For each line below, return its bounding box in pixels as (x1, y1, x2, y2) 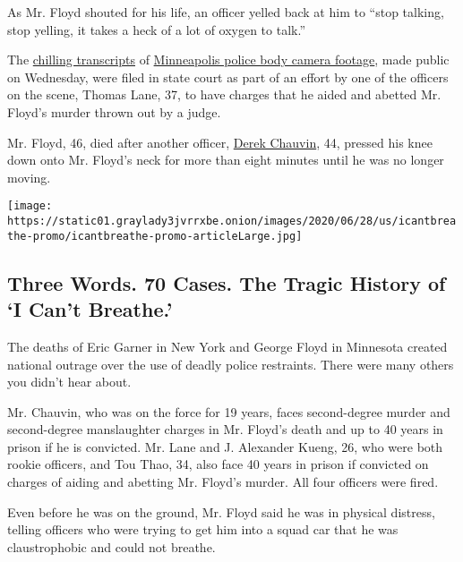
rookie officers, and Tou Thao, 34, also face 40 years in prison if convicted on (7, 455, 429, 473)
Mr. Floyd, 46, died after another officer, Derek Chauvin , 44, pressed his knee (7, 132, 433, 151)
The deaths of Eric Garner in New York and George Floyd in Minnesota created (7, 336, 448, 355)
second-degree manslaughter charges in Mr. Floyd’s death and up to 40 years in (7, 420, 443, 439)
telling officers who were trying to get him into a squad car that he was (7, 520, 399, 539)
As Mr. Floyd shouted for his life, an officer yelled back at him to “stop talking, (7, 3, 444, 21)
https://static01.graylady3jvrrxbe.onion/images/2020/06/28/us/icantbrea (7, 215, 457, 227)
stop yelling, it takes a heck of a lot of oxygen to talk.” (7, 20, 306, 38)
